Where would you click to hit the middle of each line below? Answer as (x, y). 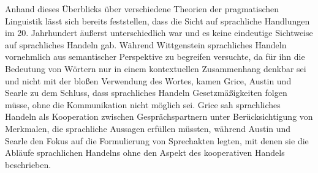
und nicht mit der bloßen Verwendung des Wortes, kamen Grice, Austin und (148, 80)
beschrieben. (28, 164)
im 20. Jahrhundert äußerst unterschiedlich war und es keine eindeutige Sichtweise (159, 33)
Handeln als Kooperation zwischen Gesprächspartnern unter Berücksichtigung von (159, 116)
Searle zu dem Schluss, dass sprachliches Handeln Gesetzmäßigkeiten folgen (146, 93)
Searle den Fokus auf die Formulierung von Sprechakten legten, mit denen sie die (157, 140)
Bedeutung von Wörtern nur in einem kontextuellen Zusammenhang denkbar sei (156, 68)
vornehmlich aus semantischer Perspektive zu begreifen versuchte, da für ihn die (155, 57)
